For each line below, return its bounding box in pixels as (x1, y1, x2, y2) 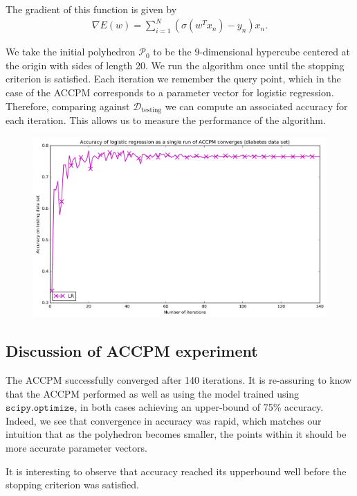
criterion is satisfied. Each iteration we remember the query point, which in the (6, 71, 341, 86)
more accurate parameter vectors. (6, 441, 147, 454)
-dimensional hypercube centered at (199, 44, 351, 59)
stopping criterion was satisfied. (6, 477, 139, 492)
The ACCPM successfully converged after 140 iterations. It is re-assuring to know (6, 373, 352, 387)
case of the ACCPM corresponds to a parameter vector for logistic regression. (6, 85, 334, 99)
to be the (153, 44, 192, 59)
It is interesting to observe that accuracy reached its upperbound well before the (6, 463, 347, 478)
